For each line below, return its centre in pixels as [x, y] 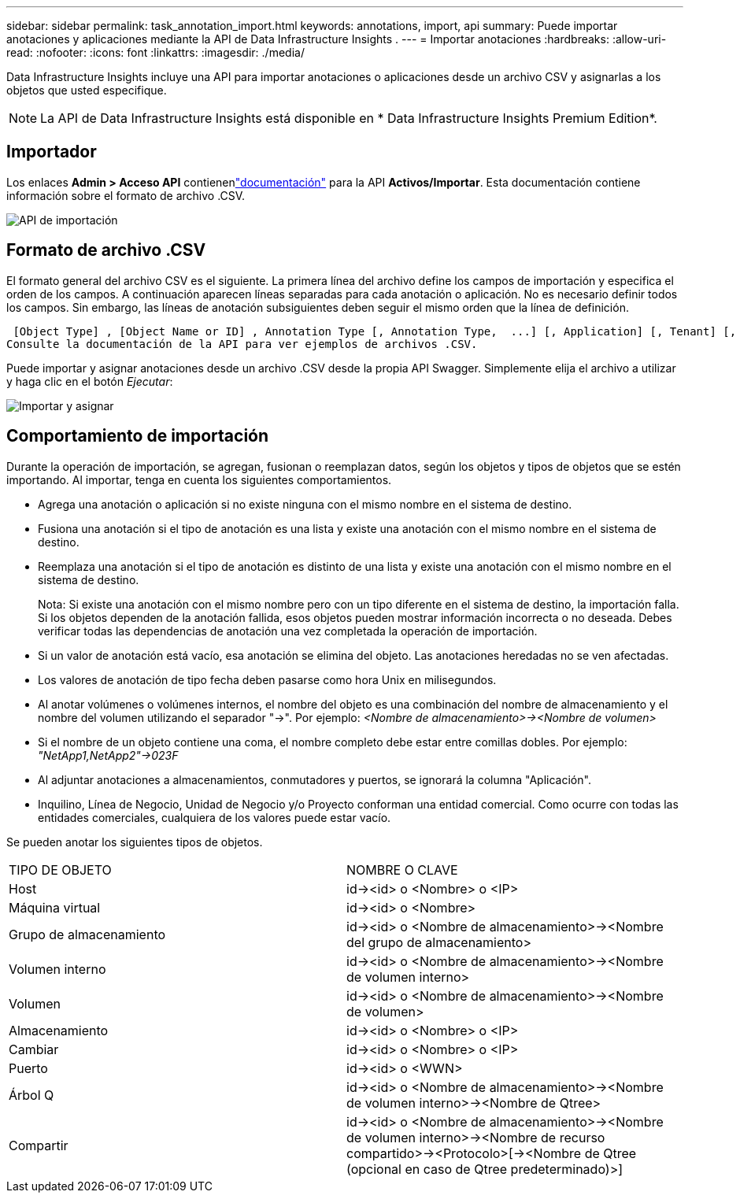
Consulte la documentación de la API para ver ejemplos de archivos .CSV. [242, 344]
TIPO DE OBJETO [60, 870]
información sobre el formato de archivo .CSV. [126, 195]
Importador [52, 152]
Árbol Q [31, 1095]
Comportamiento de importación [138, 436]
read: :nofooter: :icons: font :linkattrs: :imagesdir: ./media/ [155, 52]
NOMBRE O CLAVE [402, 870]
